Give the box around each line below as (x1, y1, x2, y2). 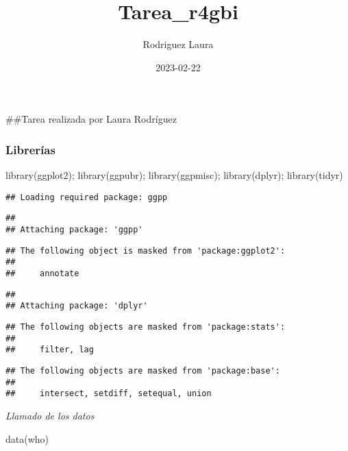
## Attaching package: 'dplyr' (5, 301, 148, 311)
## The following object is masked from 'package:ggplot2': (5, 245, 286, 256)
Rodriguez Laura (142, 37, 214, 51)
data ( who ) (5, 431, 49, 446)
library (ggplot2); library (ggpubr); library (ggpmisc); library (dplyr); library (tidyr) (5, 168, 343, 182)
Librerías (5, 141, 55, 158)
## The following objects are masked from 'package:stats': (5, 321, 286, 332)
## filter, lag (5, 345, 94, 355)
